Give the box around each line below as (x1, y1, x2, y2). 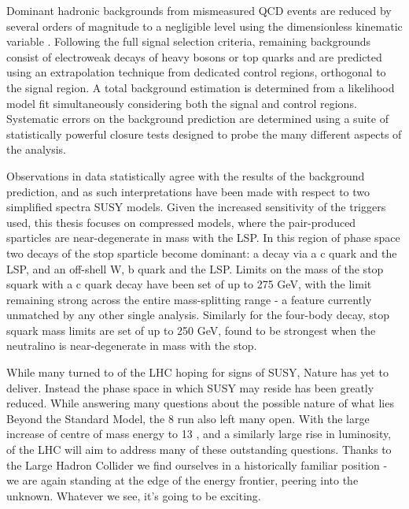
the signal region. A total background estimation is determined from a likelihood (6, 79, 395, 95)
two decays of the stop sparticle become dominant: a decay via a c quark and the (6, 244, 397, 261)
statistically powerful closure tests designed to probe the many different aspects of (6, 125, 402, 142)
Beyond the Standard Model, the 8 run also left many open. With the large (6, 410, 370, 426)
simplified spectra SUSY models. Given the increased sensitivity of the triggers (6, 199, 386, 215)
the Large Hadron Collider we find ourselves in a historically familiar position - (6, 456, 388, 473)
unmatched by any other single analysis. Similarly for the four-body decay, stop (6, 307, 390, 323)
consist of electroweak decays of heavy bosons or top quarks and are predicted (6, 48, 382, 65)
